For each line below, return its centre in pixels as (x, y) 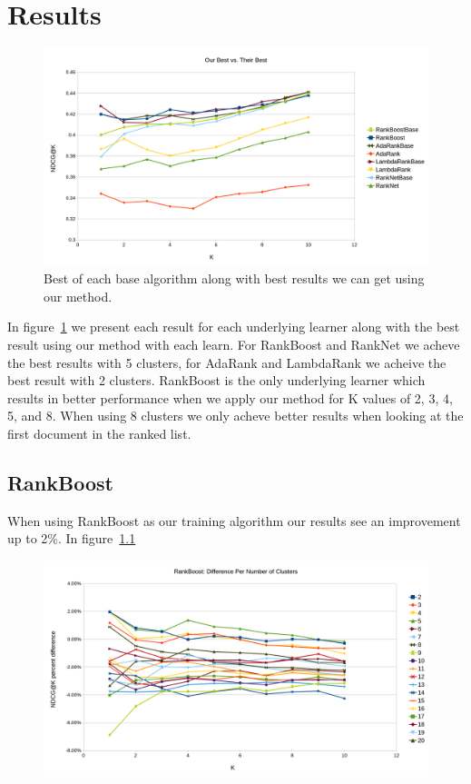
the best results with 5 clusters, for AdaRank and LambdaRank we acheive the (227, 362)
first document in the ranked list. (99, 433)
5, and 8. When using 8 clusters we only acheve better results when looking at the (235, 416)
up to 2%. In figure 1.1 (72, 538)
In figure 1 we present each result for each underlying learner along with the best (234, 327)
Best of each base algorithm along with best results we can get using (234, 278)
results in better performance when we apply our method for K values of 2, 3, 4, (230, 397)
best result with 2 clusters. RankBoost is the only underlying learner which (216, 380)
